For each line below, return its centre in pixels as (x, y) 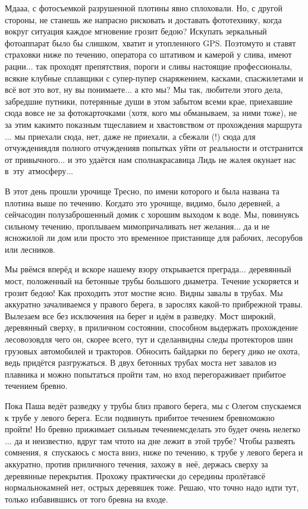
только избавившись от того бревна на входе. (87, 499)
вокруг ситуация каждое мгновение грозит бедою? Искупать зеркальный (136, 31)
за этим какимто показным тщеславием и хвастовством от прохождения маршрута (153, 124)
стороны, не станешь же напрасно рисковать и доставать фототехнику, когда (143, 19)
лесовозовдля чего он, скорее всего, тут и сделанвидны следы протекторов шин (149, 339)
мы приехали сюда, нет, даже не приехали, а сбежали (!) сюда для (135, 136)
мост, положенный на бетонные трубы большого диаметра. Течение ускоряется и (152, 281)
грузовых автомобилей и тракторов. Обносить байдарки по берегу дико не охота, (153, 351)
